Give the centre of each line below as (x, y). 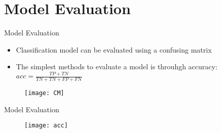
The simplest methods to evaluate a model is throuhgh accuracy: (117, 66)
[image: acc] (46, 126)
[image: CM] (44, 93)
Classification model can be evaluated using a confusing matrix (114, 49)
